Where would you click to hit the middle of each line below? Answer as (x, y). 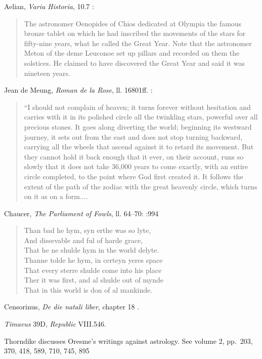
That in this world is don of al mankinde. (88, 289)
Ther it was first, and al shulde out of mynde (94, 280)
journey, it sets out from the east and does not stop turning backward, (133, 136)
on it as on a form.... (56, 196)
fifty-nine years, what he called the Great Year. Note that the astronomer (138, 43)
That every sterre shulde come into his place (93, 270)
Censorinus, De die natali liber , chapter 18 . (72, 307)
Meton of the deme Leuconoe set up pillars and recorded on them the (132, 53)
